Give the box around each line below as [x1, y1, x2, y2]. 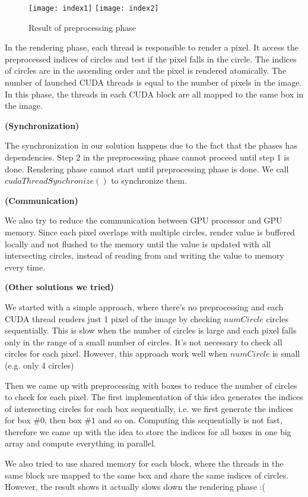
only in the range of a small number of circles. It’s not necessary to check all [5, 335, 282, 348]
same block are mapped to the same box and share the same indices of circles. [5, 468, 289, 481]
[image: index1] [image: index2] [28, 4, 159, 12]
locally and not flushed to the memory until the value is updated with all [5, 237, 271, 250]
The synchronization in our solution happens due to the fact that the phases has [5, 139, 297, 152]
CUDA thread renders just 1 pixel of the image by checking [5, 312, 221, 325]
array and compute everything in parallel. [5, 437, 156, 449]
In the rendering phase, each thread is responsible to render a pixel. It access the [5, 41, 299, 54]
